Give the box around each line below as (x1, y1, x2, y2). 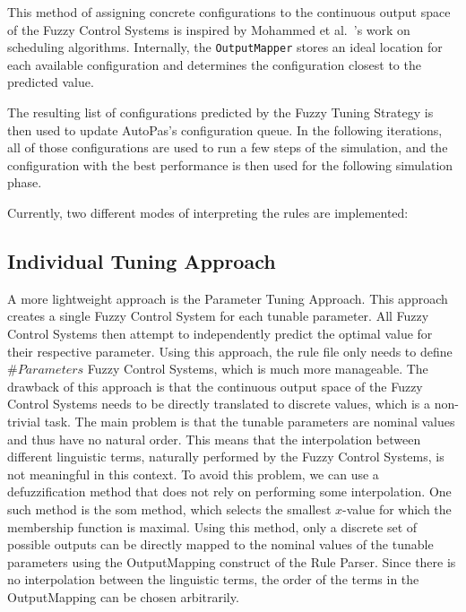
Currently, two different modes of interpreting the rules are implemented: (7, 203, 409, 221)
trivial (7, 411, 41, 430)
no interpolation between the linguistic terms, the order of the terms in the (7, 570, 419, 589)
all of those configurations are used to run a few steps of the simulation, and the (7, 138, 448, 157)
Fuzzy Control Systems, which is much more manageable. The (87, 359, 428, 378)
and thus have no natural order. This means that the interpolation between (7, 429, 421, 448)
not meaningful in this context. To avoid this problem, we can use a (7, 464, 379, 483)
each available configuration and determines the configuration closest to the (7, 55, 421, 73)
